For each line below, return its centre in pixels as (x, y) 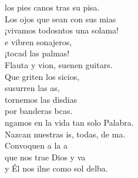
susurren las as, (32, 88)
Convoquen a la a (36, 145)
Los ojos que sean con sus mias (60, 19)
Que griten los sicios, (42, 76)
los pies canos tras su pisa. (52, 7)
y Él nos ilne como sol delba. (56, 168)
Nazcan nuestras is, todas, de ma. (65, 134)
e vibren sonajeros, (38, 41)
